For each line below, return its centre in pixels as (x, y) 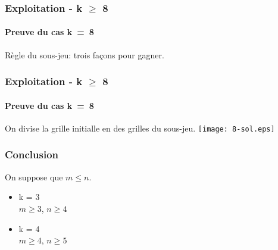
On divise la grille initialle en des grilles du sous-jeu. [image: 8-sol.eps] (140, 128)
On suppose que (34, 176)
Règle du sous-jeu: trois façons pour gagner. (85, 54)
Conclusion (32, 154)
